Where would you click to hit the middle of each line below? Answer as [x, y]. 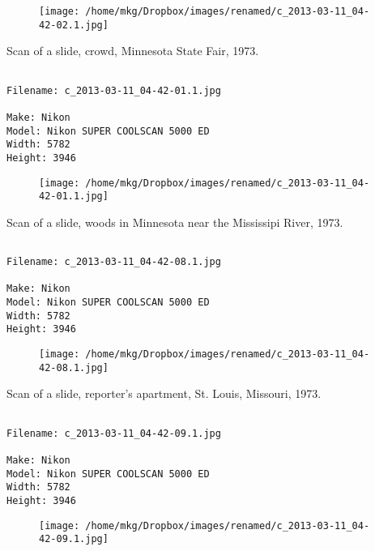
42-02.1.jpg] [74, 25]
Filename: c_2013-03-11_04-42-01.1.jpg [114, 90]
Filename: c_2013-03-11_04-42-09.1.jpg [114, 433]
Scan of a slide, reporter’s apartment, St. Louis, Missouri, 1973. [164, 393]
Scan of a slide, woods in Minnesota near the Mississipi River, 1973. [175, 222]
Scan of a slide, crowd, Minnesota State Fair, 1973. [133, 51]
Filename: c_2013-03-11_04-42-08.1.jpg [114, 262]
